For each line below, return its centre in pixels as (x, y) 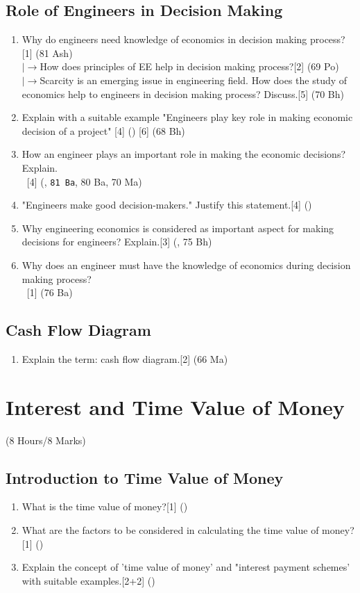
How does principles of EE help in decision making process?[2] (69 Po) (189, 66)
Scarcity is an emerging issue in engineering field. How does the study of (194, 80)
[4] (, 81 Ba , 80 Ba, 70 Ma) (84, 181)
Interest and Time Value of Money (175, 406)
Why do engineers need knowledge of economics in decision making (164, 39)
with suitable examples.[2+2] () (88, 580)
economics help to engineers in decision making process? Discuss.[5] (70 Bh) (183, 94)
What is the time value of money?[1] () (105, 506)
